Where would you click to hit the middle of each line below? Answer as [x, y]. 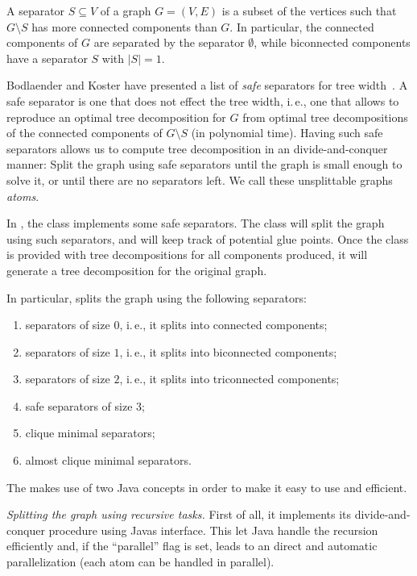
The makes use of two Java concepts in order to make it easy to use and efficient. [207, 487]
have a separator [47, 58]
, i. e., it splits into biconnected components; [228, 351]
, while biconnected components [332, 42]
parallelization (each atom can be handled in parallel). [140, 562]
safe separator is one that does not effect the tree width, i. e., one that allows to [203, 100]
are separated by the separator [169, 42]
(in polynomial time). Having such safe [287, 133]
